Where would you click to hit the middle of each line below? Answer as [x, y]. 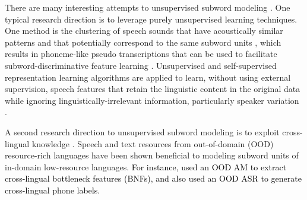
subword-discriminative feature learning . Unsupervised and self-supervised [141, 65]
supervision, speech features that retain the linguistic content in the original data [153, 89]
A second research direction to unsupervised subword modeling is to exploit [142, 131]
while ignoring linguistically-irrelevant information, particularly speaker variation [152, 100]
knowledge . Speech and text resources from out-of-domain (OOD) [153, 143]
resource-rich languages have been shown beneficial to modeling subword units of [152, 155]
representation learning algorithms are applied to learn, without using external [148, 77]
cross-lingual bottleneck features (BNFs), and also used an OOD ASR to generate [153, 178]
